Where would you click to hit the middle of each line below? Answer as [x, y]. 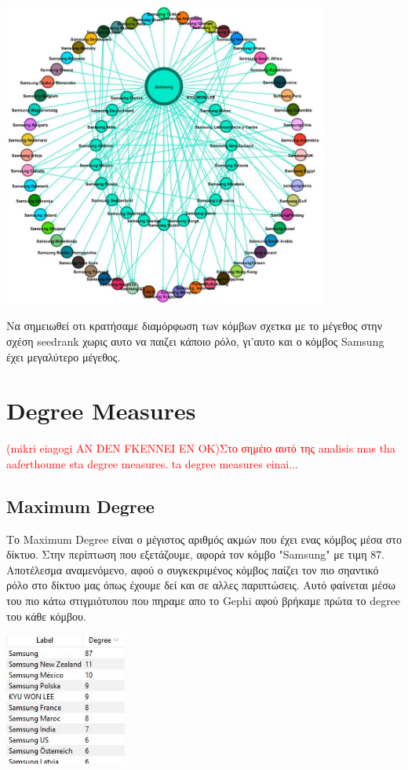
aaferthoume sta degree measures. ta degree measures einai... [152, 463]
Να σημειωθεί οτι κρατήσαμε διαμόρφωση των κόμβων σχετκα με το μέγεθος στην [194, 326]
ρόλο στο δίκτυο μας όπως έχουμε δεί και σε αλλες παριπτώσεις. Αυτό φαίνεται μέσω [201, 585]
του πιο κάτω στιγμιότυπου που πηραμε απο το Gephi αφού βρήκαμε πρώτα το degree [204, 601]
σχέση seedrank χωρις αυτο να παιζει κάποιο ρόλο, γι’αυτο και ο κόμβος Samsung [195, 341]
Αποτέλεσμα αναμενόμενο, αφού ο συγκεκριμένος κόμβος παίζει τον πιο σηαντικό [193, 569]
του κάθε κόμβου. [46, 616]
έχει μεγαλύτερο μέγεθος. [64, 356]
